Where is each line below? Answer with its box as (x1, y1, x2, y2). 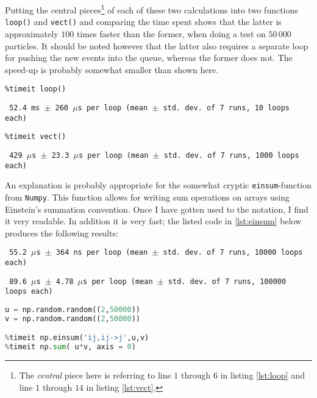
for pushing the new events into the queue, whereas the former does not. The (5, 51, 293, 64)
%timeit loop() (5, 85, 66, 94)
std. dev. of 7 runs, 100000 (168, 277, 287, 286)
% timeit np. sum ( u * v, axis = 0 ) (5, 343, 136, 352)
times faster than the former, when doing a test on (76, 27, 266, 40)
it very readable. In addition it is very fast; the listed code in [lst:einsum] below (5, 215, 302, 227)
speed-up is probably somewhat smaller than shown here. (5, 63, 219, 76)
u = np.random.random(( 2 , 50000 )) (5, 305, 140, 314)
